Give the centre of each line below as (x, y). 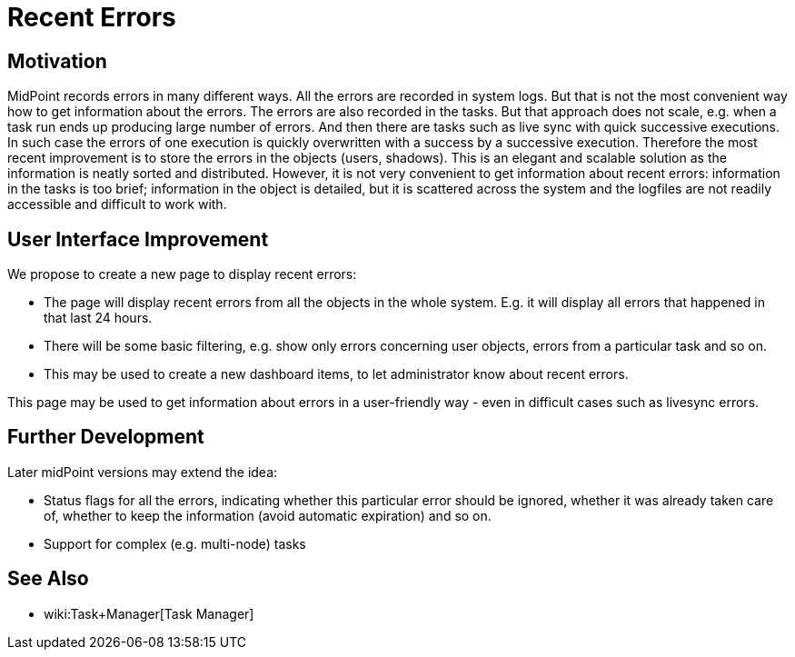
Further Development (106, 437)
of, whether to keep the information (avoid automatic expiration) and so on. (268, 515)
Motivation (57, 61)
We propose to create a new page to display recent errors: (182, 274)
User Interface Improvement (138, 239)
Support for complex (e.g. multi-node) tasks (175, 543)
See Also (48, 579)
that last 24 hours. (98, 318)
